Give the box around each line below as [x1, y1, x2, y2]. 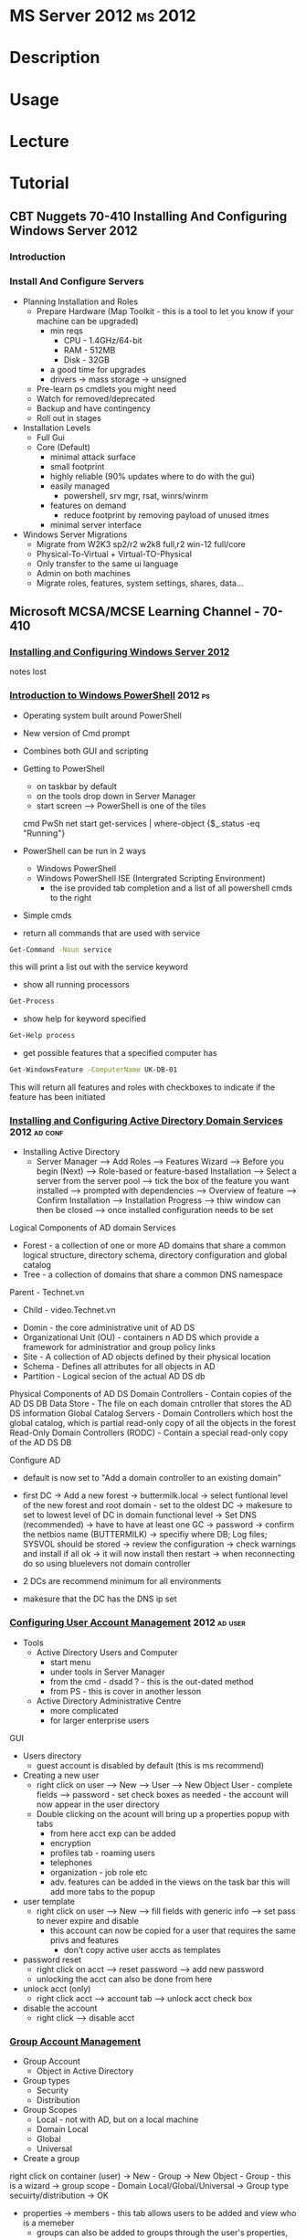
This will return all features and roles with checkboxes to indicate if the [9, 1082, 276, 1093]
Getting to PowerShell [22, 763, 105, 774]
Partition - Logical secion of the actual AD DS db [22, 1371, 206, 1382]
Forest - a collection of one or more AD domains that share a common [22, 1240, 286, 1252]
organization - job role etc [49, 1866, 148, 1877]
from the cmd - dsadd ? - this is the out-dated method [49, 1675, 254, 1686]
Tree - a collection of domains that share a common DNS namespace [22, 1269, 283, 1280]
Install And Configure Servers [9, 275, 144, 288]
